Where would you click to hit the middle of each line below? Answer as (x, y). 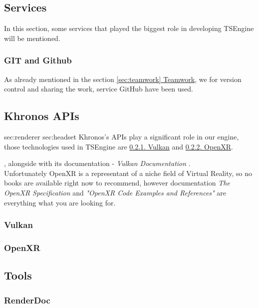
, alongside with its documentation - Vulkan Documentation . (97, 163)
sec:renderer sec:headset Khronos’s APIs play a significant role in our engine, (122, 136)
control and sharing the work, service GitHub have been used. (99, 89)
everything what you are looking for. (60, 202)
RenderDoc (27, 300)
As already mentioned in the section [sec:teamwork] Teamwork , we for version (123, 79)
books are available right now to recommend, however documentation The (117, 183)
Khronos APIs (42, 116)
